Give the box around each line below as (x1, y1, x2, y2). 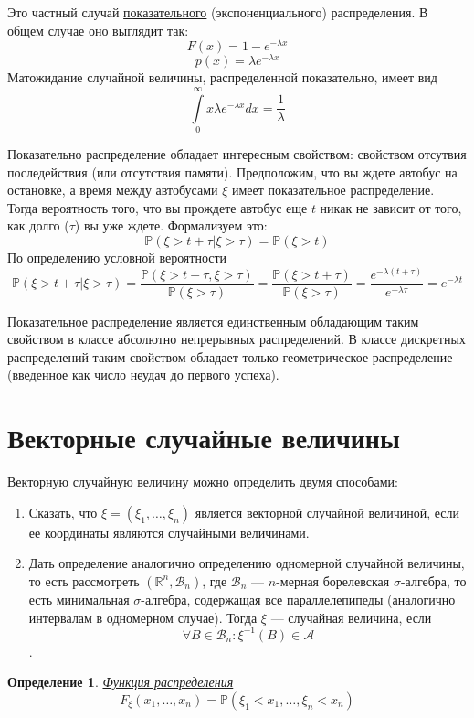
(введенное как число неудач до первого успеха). (7, 365, 279, 384)
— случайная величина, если (270, 607, 432, 627)
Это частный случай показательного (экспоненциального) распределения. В (7, 3, 428, 21)
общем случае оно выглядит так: (7, 20, 189, 39)
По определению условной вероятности (7, 248, 227, 267)
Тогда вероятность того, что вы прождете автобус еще (7, 198, 308, 217)
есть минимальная (28, 589, 130, 608)
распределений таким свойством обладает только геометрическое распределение (7, 347, 453, 366)
